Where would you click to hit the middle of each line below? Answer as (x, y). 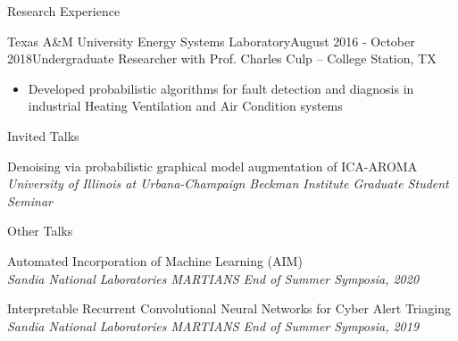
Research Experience (64, 11)
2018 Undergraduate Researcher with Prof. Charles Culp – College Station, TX (222, 58)
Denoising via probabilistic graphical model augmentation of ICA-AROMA (212, 166)
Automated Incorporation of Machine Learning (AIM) (155, 260)
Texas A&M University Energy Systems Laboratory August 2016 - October (211, 41)
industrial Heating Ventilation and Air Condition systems (185, 106)
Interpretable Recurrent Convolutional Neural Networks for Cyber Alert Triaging (229, 308)
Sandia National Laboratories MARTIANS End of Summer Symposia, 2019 (213, 325)
